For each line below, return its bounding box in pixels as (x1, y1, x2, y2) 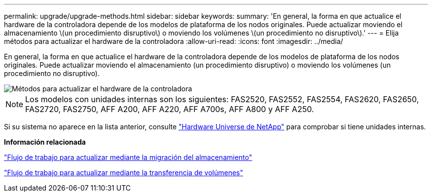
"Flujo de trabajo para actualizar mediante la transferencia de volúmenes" (4, 168, 243, 177)
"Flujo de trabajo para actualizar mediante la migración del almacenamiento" (4, 153, 252, 161)
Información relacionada (4, 138, 86, 146)
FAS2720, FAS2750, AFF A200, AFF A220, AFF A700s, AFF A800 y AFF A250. (25, 104, 314, 114)
